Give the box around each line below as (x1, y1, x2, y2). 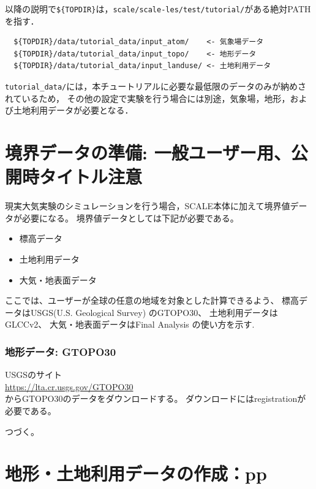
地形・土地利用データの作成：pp (5, 461, 267, 486)
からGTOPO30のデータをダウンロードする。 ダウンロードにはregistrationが (5, 392, 306, 405)
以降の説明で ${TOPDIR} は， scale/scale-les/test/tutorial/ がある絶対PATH (5, 2, 311, 15)
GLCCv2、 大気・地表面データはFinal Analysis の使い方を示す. (5, 318, 255, 331)
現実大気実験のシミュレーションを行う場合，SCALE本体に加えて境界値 (5, 199, 290, 212)
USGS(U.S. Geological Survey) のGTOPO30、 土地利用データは (30, 306, 278, 318)
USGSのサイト (5, 368, 62, 381)
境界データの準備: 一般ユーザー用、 (5, 140, 292, 165)
